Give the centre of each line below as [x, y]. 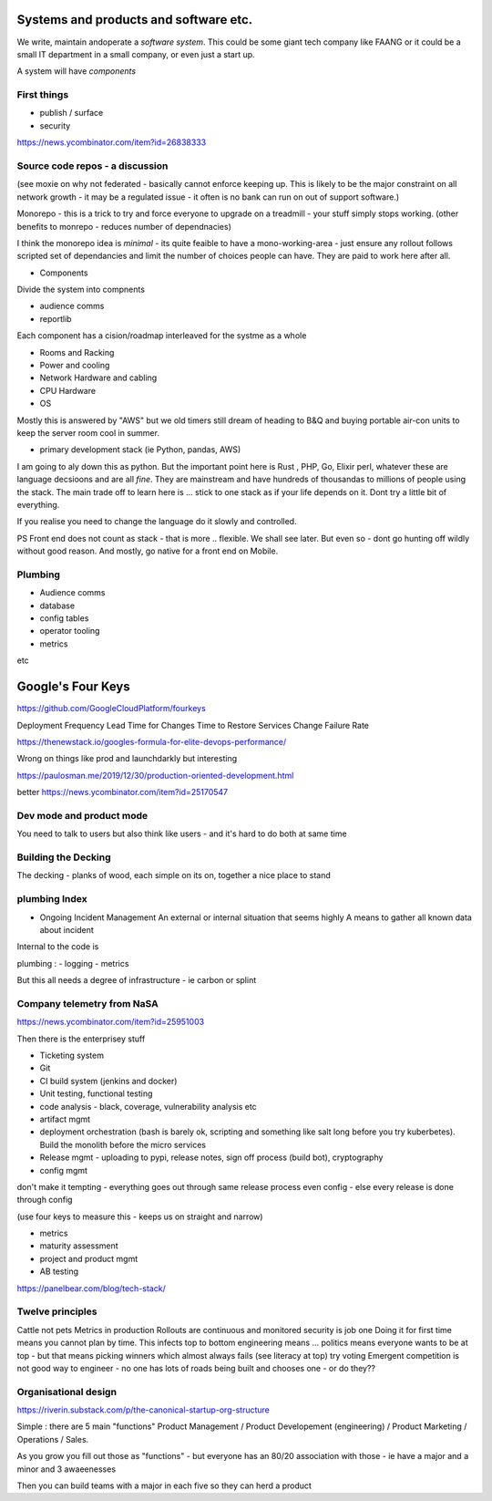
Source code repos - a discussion [92, 166]
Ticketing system [72, 1055]
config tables [64, 618]
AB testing [59, 1271]
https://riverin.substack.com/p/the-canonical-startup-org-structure [143, 1410]
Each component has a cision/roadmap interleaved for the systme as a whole [162, 336]
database [57, 606]
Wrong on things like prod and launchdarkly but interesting [127, 759]
